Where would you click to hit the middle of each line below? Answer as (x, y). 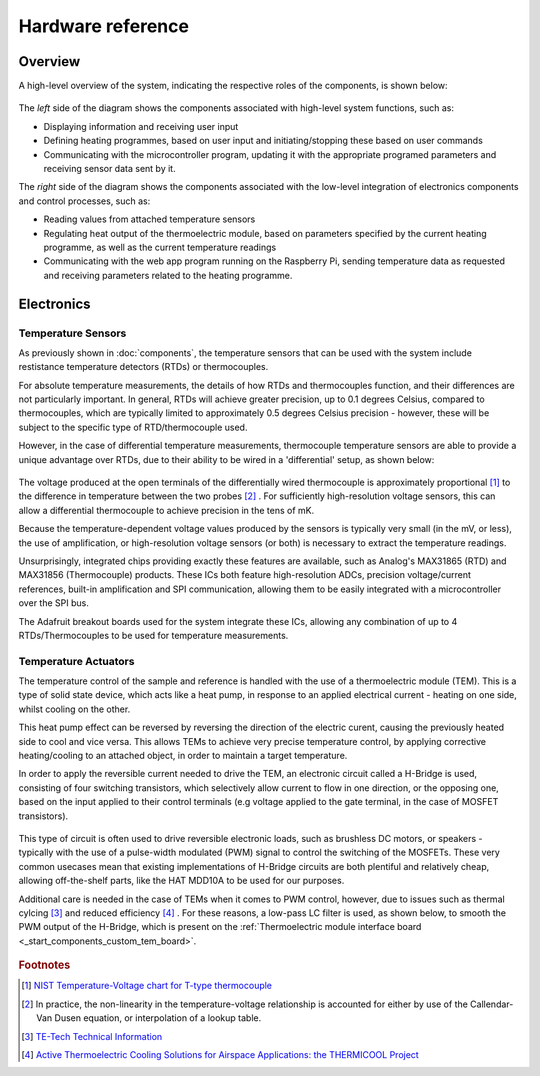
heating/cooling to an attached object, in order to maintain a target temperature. (183, 756)
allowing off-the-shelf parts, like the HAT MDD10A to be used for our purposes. (181, 881)
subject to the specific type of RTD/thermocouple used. (133, 427)
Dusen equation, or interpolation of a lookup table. (158, 1018)
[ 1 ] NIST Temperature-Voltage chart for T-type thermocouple (147, 986)
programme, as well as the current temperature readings (160, 247)
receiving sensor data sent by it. (109, 169)
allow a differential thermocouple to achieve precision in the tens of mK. (166, 510)
